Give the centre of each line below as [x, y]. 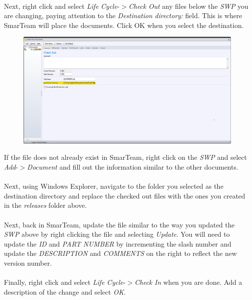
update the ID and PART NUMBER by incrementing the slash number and [118, 243]
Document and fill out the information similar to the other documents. [133, 166]
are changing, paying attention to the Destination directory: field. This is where [123, 15]
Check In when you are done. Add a [188, 282]
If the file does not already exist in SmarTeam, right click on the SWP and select [126, 157]
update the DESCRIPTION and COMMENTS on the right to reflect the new [120, 253]
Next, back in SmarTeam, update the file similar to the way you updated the [119, 224]
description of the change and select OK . [65, 291]
